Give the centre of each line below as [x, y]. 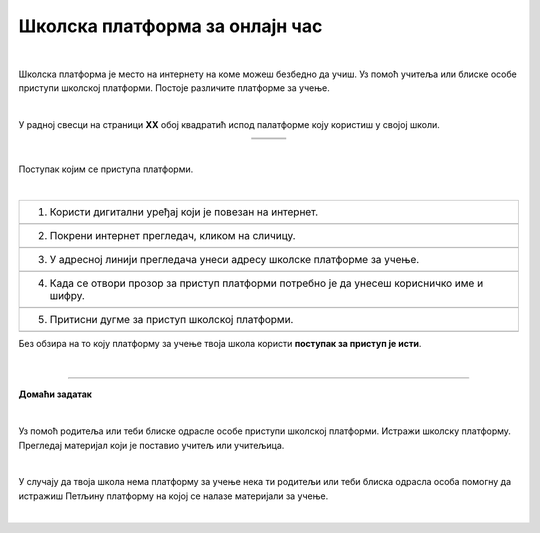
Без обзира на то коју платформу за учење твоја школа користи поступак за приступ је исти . [220, 343]
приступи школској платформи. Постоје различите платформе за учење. [174, 88]
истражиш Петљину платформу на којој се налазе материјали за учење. [173, 496]
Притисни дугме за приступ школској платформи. [171, 319]
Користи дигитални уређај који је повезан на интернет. [184, 212]
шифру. [67, 295]
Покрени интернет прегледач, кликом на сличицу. [172, 235]
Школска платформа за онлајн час [170, 26]
